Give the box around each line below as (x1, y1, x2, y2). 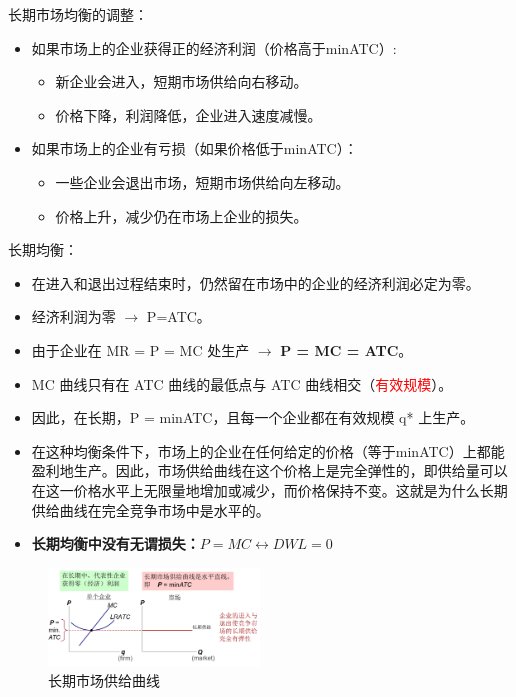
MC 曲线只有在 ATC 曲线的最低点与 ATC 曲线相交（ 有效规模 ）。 (31, 373, 453, 394)
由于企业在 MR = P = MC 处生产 (31, 339, 250, 360)
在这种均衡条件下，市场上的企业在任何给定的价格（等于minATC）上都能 (31, 440, 505, 461)
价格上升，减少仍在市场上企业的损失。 (55, 205, 308, 226)
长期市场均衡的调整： (8, 4, 148, 24)
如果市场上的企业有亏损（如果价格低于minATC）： (31, 138, 358, 159)
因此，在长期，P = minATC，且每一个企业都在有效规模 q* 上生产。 (31, 407, 475, 428)
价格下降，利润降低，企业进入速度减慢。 (55, 104, 322, 125)
